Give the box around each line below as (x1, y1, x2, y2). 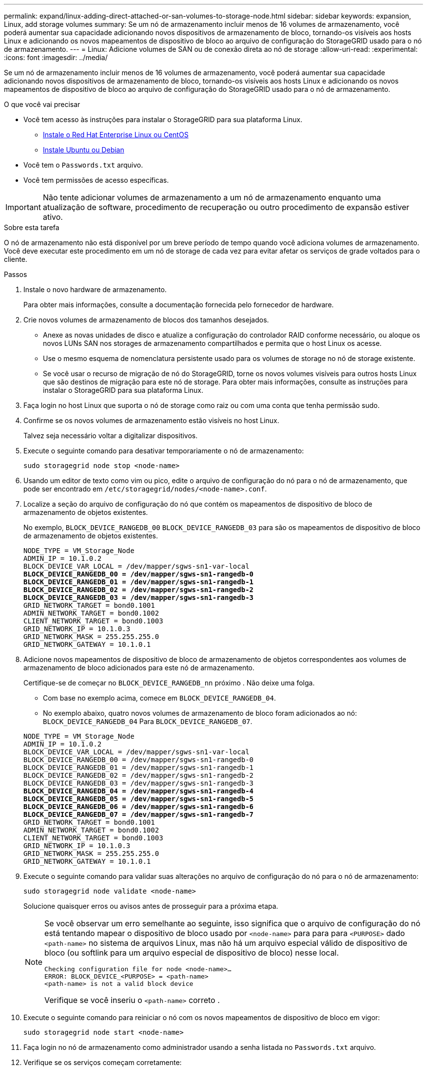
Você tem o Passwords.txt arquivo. (23, 161, 143, 169)
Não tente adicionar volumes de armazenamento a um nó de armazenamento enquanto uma (42, 192, 381, 202)
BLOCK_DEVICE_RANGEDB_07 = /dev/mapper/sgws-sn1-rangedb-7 (23, 811, 254, 818)
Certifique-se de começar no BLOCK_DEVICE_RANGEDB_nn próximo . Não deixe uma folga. (23, 679, 315, 687)
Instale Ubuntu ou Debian (43, 146, 124, 154)
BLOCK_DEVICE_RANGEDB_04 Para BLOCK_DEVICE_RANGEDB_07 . (43, 717, 252, 726)
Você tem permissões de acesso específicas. (23, 176, 169, 184)
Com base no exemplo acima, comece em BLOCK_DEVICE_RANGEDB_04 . (43, 694, 276, 702)
